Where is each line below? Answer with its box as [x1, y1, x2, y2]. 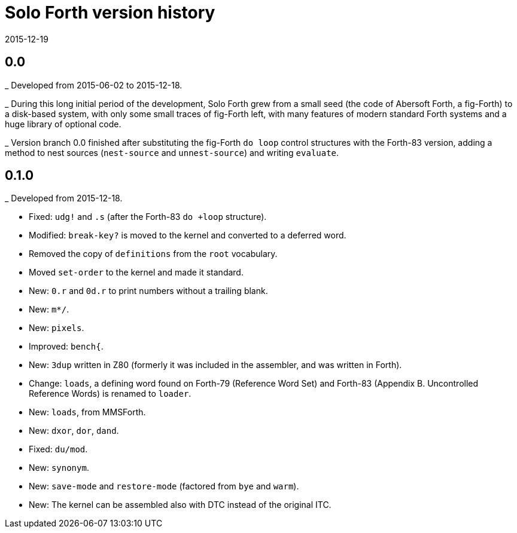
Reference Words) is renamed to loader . [29, 388, 191, 399]
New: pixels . [29, 323, 84, 333]
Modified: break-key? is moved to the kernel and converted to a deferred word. [29, 230, 346, 241]
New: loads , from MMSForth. [29, 407, 146, 418]
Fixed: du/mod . [29, 444, 88, 455]
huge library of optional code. [5, 118, 121, 129]
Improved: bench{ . [29, 341, 104, 352]
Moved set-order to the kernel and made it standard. [29, 267, 244, 278]
